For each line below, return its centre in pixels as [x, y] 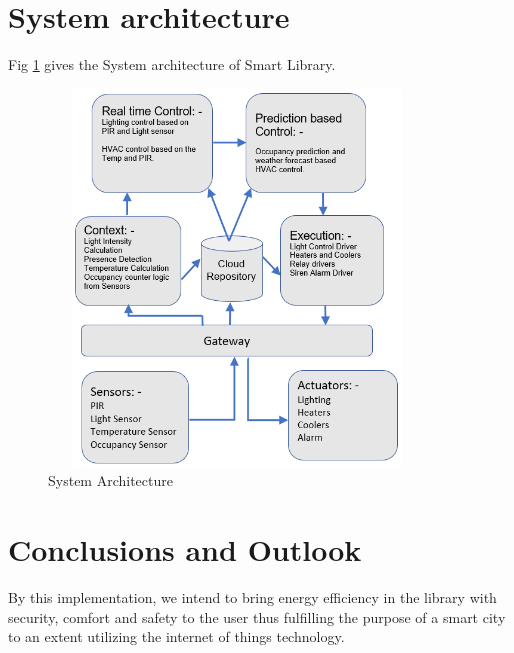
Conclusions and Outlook [185, 549]
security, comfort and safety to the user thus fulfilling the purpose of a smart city [257, 616]
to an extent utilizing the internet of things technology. [176, 636]
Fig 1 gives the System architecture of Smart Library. [172, 64]
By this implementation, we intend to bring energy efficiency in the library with [252, 596]
